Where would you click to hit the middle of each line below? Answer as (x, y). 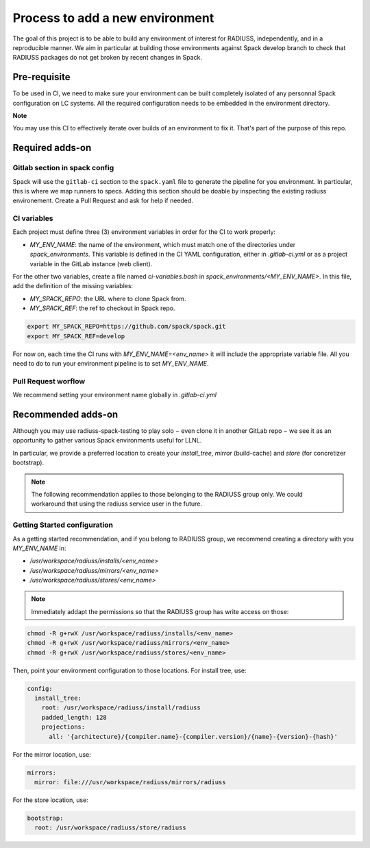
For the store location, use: (50, 800)
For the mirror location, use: (52, 754)
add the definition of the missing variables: (73, 286)
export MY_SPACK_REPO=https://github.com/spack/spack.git (126, 327)
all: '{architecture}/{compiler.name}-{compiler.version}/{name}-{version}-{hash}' (194, 737)
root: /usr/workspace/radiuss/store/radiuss (110, 828)
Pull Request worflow (49, 381)
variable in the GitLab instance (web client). (91, 263)
